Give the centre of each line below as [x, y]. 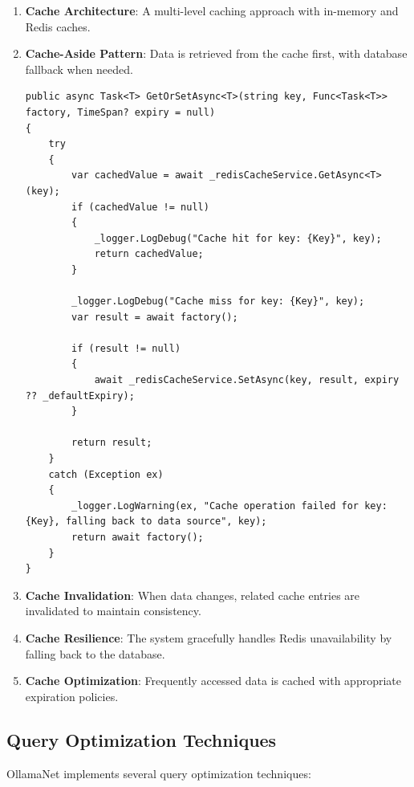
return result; [112, 443]
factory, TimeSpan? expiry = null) [120, 112]
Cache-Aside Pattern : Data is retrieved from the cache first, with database [216, 53]
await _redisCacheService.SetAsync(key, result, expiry [247, 380]
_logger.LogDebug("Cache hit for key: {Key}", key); [238, 238]
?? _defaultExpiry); [80, 396]
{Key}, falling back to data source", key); [146, 522]
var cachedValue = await [138, 175]
